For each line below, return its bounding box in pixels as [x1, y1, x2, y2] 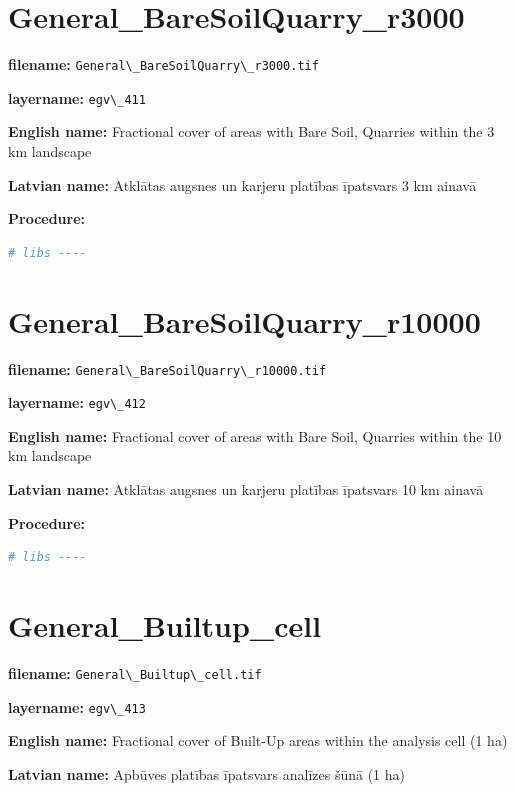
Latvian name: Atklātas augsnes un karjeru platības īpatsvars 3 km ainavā [8, 174, 477, 195]
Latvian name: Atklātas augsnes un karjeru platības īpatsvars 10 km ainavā [8, 479, 484, 500]
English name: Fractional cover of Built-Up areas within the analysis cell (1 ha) [8, 730, 508, 751]
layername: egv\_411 [8, 87, 146, 108]
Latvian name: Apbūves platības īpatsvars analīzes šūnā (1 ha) [8, 763, 405, 784]
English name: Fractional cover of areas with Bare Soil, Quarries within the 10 [8, 425, 502, 446]
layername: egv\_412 [8, 392, 146, 413]
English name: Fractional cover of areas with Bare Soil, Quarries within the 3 [8, 121, 495, 142]
